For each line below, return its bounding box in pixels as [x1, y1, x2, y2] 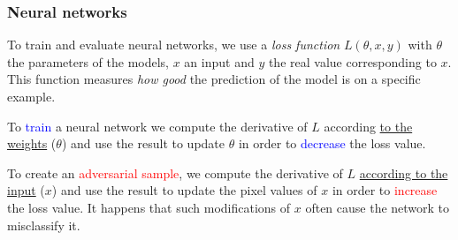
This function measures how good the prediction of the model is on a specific [7, 70, 421, 88]
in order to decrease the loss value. [238, 134, 426, 153]
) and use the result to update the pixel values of [51, 181, 317, 199]
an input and [184, 52, 255, 71]
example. [7, 87, 56, 105]
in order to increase [332, 181, 438, 199]
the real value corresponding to [268, 52, 437, 71]
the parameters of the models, [7, 52, 169, 71]
